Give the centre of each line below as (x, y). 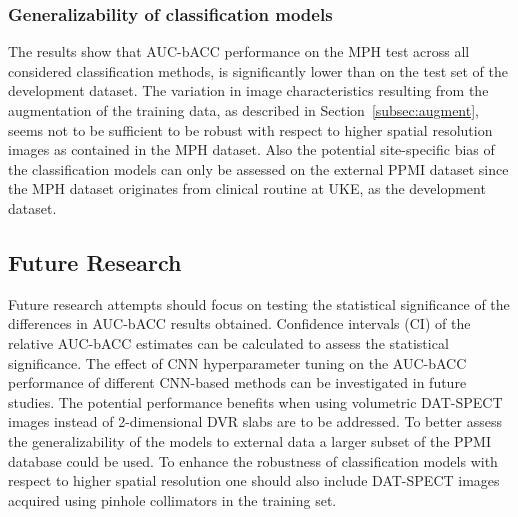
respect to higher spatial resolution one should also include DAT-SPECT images (254, 480)
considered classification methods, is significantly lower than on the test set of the (258, 70)
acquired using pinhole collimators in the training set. (172, 499)
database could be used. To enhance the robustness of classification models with (253, 460)
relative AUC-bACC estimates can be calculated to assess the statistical (228, 342)
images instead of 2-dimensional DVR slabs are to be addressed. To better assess (255, 421)
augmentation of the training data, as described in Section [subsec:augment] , (243, 110)
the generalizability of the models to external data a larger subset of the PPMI (249, 440)
